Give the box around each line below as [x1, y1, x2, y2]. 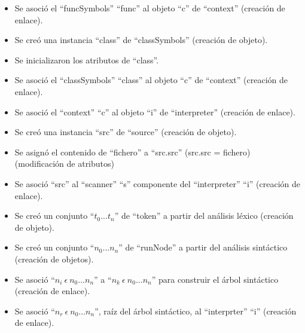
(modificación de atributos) [14, 157, 114, 170]
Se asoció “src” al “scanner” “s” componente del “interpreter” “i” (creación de [14, 177, 301, 190]
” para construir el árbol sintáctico [151, 273, 279, 285]
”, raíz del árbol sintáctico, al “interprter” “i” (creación [94, 304, 297, 317]
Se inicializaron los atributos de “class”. [14, 53, 159, 66]
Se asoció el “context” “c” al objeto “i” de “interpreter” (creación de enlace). [14, 105, 295, 118]
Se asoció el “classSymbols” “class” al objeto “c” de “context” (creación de [14, 74, 288, 86]
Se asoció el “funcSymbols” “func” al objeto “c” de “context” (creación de [14, 2, 285, 14]
